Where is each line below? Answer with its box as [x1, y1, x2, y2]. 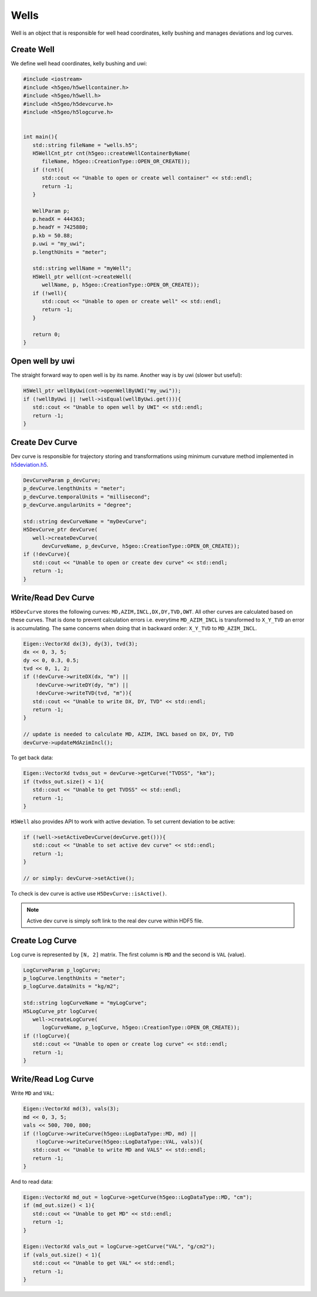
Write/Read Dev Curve [11, 593, 95, 603]
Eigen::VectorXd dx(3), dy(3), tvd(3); [23, 640, 138, 647]
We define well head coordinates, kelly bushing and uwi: [11, 60, 147, 67]
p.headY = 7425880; [32, 224, 89, 230]
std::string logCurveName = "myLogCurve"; [23, 1000, 147, 1007]
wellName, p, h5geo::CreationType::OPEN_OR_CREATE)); [42, 282, 200, 288]
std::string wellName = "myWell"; [32, 265, 132, 272]
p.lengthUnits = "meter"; [32, 249, 107, 255]
